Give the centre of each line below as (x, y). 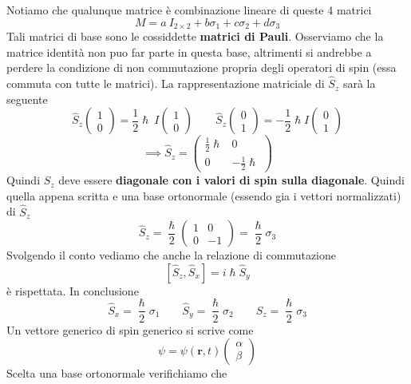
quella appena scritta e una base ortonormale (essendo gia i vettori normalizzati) (204, 195)
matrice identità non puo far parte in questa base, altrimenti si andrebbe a (189, 51)
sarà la (359, 83)
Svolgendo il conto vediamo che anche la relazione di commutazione (171, 255)
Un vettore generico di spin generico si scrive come (130, 329)
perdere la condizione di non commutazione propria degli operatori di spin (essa (202, 67)
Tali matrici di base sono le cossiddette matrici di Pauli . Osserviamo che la (195, 36)
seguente (27, 99)
